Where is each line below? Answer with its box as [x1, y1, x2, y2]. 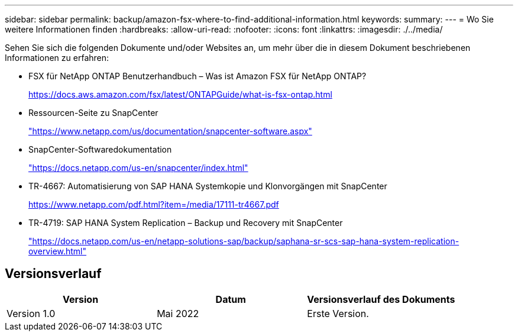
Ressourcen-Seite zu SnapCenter [28, 108, 158, 118]
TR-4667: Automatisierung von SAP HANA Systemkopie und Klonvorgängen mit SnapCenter [28, 181, 387, 191]
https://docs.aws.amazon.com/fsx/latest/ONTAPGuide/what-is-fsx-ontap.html [28, 89, 332, 99]
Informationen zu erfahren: [5, 53, 109, 63]
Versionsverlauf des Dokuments [307, 293, 455, 305]
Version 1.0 [7, 307, 56, 319]
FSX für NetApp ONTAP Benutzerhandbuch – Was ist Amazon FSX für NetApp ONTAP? [28, 71, 367, 81]
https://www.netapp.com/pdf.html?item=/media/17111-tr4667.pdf [28, 199, 279, 209]
